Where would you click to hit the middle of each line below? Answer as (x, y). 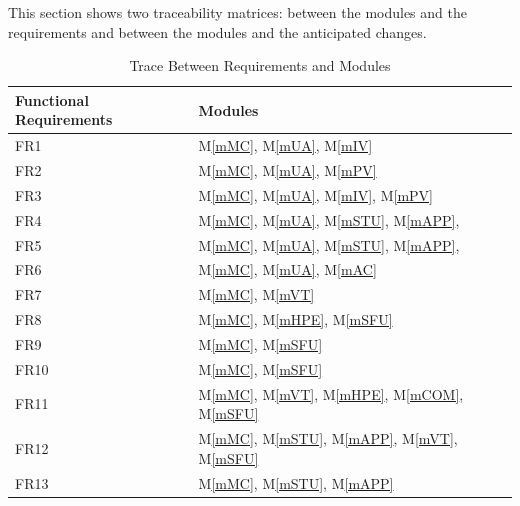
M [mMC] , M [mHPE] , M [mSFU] (295, 319)
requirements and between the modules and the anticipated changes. (217, 31)
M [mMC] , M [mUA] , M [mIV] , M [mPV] (315, 194)
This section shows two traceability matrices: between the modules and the (237, 12)
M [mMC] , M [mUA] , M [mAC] (287, 269)
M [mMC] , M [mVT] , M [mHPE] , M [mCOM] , (331, 393)
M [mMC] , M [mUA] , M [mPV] (287, 170)
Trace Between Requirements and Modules (260, 65)
